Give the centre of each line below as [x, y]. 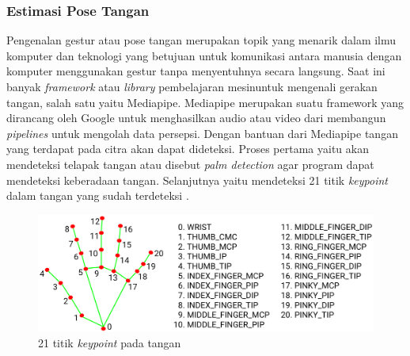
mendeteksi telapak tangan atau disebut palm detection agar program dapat [190, 164]
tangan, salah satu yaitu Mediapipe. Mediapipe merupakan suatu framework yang [205, 102]
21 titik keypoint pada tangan [110, 343]
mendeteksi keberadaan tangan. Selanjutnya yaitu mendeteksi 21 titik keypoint [197, 180]
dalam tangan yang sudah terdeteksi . [98, 195]
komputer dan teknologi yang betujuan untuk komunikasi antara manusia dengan [204, 55]
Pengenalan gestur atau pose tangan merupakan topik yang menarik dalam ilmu [201, 40]
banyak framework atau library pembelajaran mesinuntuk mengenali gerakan [192, 86]
